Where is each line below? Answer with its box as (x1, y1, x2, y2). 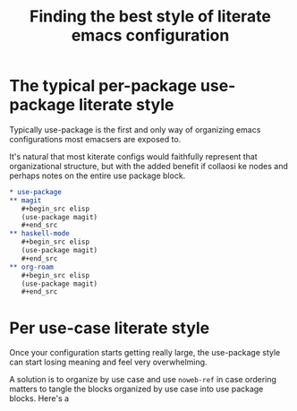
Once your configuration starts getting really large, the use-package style (9, 347, 281, 358)
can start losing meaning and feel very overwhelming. (9, 356, 208, 368)
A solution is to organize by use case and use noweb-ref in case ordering (9, 374, 277, 385)
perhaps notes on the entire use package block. (9, 170, 186, 181)
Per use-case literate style (9, 318, 210, 338)
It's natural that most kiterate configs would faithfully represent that (9, 150, 258, 162)
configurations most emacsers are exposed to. (9, 133, 182, 144)
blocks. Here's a (9, 393, 70, 404)
